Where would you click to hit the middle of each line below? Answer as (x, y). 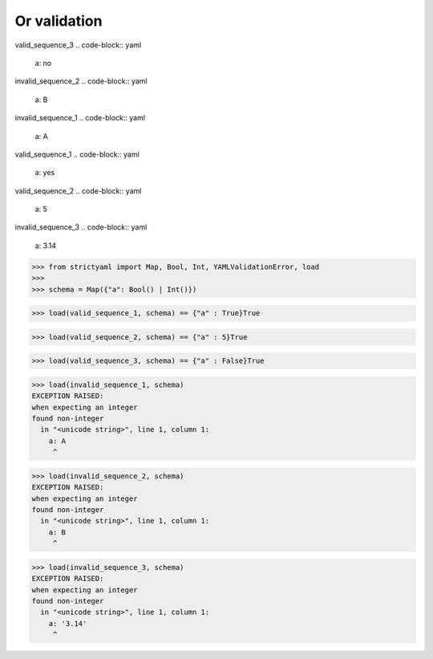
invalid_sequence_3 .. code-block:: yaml (81, 227)
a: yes (45, 173)
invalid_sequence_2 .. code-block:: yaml (81, 81)
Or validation (59, 21)
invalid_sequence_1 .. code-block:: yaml (80, 118)
